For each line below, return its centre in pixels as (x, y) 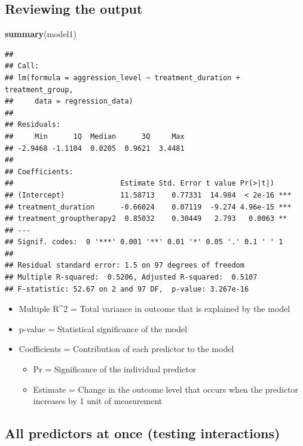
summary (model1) (41, 34)
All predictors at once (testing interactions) (143, 433)
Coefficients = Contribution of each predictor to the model (126, 349)
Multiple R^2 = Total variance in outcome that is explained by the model (154, 309)
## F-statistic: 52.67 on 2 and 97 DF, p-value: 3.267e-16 (127, 289)
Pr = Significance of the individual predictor (115, 369)
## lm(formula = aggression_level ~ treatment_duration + (123, 78)
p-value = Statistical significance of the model (103, 328)
